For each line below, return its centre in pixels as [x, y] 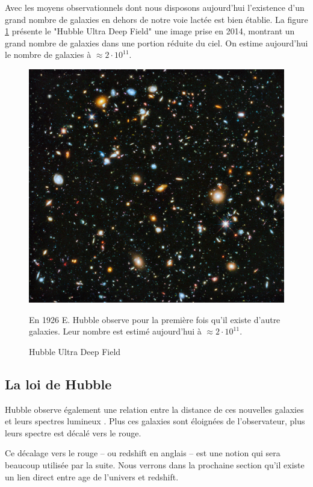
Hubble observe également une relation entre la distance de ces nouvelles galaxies [154, 409]
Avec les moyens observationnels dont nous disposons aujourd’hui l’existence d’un [155, 7]
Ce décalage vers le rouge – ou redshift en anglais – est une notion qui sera [143, 453]
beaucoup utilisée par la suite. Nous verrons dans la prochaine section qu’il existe [155, 465]
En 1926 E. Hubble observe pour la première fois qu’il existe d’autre [155, 319]
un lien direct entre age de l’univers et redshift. [92, 476]
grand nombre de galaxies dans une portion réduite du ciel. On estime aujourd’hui [156, 42]
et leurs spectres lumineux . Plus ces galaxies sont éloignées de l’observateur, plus [155, 421]
